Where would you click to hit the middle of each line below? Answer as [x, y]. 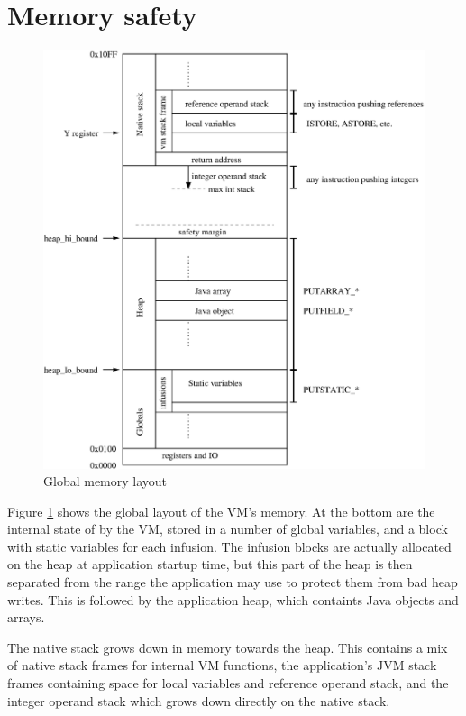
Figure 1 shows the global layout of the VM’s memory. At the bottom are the [221, 511]
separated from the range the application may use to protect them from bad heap [233, 582]
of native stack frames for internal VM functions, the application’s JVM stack [222, 665]
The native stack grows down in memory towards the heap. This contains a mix [228, 647]
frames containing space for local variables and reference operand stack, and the [228, 683]
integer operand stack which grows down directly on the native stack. [199, 700]
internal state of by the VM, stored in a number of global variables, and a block [228, 529]
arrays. [26, 617]
